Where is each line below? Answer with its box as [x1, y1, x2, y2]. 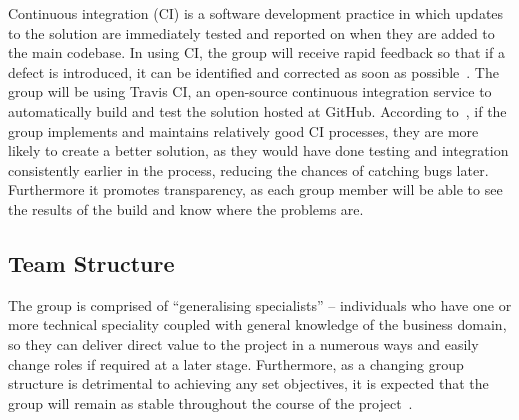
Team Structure [8, 247, 175, 278]
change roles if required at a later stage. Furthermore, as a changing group [8, 353, 464, 374]
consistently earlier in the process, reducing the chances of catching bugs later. [8, 159, 489, 180]
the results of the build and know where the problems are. [8, 198, 364, 219]
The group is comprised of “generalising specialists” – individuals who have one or [8, 294, 512, 315]
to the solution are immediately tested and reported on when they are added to [8, 22, 495, 43]
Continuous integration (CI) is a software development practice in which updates [8, 3, 504, 23]
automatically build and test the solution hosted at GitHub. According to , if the [8, 100, 507, 121]
